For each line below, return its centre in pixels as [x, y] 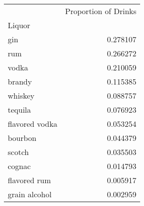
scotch [18, 152]
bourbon [22, 138]
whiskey [21, 95]
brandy [20, 81]
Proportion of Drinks [101, 11]
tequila [19, 110]
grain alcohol [30, 194]
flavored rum [29, 180]
